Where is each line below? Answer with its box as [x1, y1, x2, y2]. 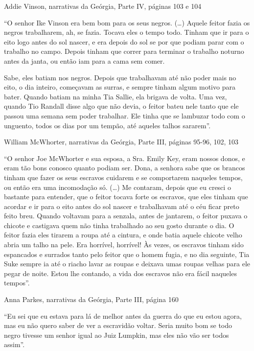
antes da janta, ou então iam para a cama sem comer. [4, 55, 165, 66]
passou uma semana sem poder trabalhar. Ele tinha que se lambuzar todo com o [4, 110, 245, 120]
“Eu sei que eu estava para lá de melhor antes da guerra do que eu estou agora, [4, 310, 242, 321]
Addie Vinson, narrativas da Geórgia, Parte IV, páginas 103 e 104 [4, 1, 202, 11]
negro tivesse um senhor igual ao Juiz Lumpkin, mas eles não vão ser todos [4, 329, 229, 340]
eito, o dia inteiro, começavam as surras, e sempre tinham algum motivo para [4, 82, 235, 92]
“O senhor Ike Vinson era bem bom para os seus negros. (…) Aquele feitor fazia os [4, 17, 250, 27]
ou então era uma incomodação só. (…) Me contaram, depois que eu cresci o [4, 182, 231, 192]
